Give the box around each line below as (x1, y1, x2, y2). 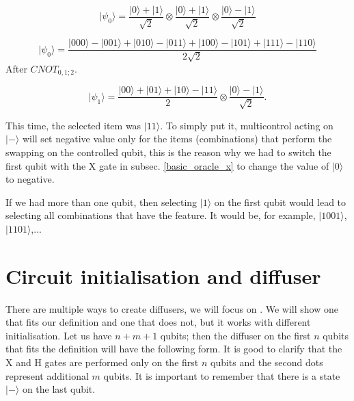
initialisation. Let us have (5, 328, 112, 342)
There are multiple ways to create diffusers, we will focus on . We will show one (5, 301, 338, 315)
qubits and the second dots (210, 355, 323, 370)
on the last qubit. (22, 382, 96, 396)
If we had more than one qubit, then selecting (5, 194, 198, 209)
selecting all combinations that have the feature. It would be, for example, (5, 208, 316, 222)
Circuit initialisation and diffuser (5, 261, 321, 289)
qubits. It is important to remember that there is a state (103, 368, 340, 383)
